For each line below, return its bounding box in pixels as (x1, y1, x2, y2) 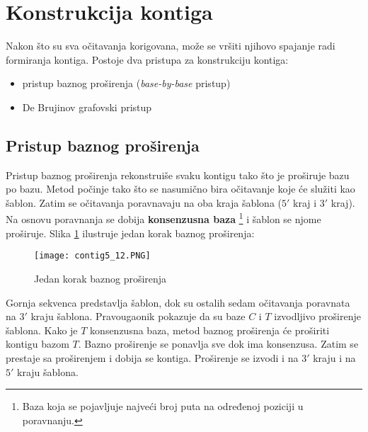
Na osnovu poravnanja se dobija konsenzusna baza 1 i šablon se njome (6, 210, 321, 227)
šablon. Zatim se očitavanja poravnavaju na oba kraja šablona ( (6, 195, 282, 210)
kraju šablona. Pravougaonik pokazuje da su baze (30, 309, 246, 324)
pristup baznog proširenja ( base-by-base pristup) (22, 76, 231, 91)
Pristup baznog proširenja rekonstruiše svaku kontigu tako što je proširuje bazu (6, 167, 350, 182)
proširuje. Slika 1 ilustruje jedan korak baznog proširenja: (6, 225, 255, 240)
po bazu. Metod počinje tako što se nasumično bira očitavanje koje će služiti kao (6, 181, 355, 196)
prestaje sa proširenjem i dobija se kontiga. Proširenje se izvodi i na (6, 350, 299, 365)
